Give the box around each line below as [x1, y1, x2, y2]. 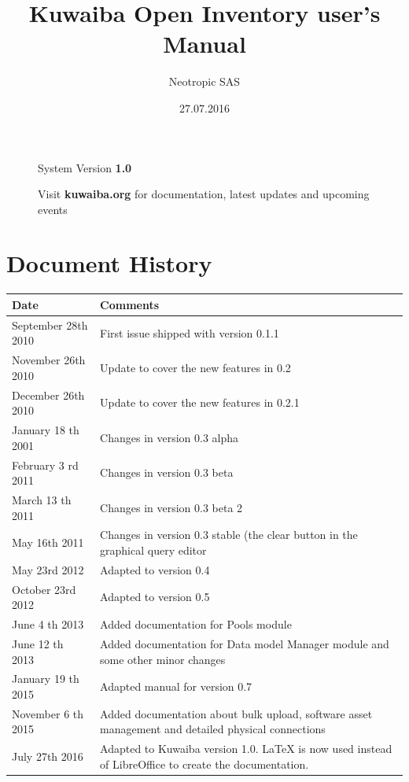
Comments [100, 296, 160, 312]
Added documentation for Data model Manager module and [100, 635, 389, 651]
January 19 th [12, 670, 79, 687]
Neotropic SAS [168, 73, 241, 90]
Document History [6, 247, 212, 279]
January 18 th [12, 422, 79, 438]
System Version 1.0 [38, 159, 132, 175]
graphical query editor [100, 541, 207, 558]
